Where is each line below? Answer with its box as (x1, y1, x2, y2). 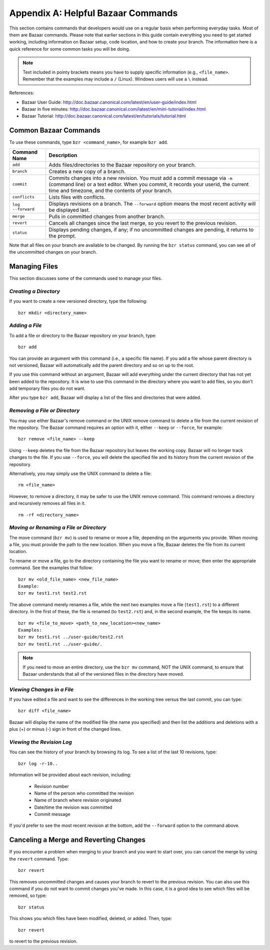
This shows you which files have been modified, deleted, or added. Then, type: (9, 915, 172, 921)
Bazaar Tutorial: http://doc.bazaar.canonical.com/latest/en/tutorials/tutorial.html (21, 113, 186, 119)
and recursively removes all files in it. (9, 501, 86, 507)
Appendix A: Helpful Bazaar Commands (9, 8, 178, 19)
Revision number (34, 783, 69, 789)
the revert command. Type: (9, 856, 69, 862)
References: (9, 90, 34, 96)
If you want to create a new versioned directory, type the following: (9, 298, 147, 304)
